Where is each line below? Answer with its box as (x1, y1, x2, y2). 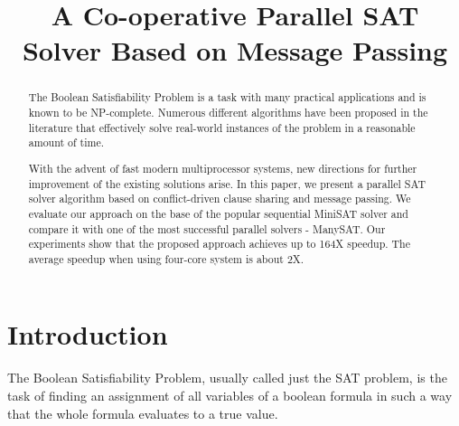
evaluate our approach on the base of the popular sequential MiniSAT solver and (28, 205, 408, 221)
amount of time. (28, 135, 105, 150)
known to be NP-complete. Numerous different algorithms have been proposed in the (28, 105, 428, 120)
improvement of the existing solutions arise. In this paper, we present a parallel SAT (28, 175, 426, 191)
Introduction (7, 316, 168, 353)
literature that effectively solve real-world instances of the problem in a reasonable (28, 119, 416, 135)
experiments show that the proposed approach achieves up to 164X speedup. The (28, 236, 410, 251)
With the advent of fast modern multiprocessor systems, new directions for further (28, 160, 417, 175)
